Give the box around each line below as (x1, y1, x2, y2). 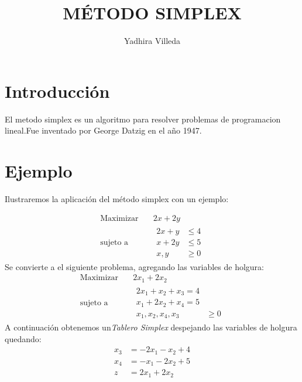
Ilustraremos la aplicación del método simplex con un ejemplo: (5, 192, 229, 204)
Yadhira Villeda (123, 35, 181, 47)
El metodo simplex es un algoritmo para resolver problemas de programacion (5, 112, 281, 125)
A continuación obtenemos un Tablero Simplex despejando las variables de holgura (5, 321, 297, 333)
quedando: (5, 332, 42, 345)
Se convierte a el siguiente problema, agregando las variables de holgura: (5, 260, 264, 272)
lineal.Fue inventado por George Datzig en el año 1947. (5, 124, 202, 137)
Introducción (5, 79, 110, 103)
